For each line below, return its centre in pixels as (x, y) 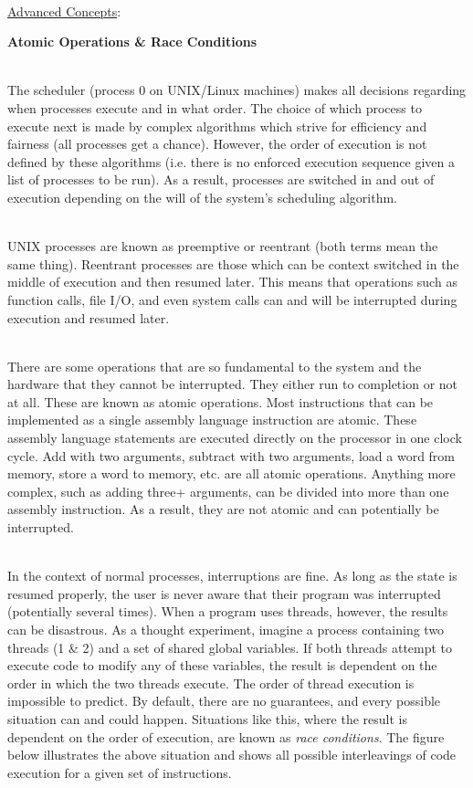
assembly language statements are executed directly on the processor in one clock (235, 438)
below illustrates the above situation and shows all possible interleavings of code (232, 755)
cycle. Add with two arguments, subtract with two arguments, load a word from (231, 455)
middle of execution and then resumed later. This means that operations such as (232, 282)
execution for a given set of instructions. (120, 772)
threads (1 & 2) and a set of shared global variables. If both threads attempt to (230, 647)
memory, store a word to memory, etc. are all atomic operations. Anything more (231, 473)
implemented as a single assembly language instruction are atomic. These (212, 420)
